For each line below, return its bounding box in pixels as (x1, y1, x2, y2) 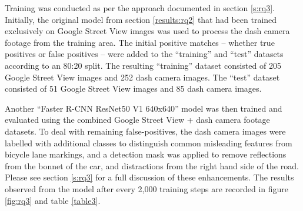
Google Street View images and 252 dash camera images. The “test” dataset (5, 71, 280, 83)
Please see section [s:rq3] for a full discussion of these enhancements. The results (5, 171, 294, 183)
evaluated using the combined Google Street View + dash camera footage (5, 113, 270, 126)
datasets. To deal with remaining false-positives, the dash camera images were (5, 125, 286, 137)
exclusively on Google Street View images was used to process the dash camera (5, 25, 290, 37)
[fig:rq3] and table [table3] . (5, 194, 101, 206)
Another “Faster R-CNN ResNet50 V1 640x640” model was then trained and (5, 102, 282, 114)
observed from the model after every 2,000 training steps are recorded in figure (5, 182, 289, 195)
